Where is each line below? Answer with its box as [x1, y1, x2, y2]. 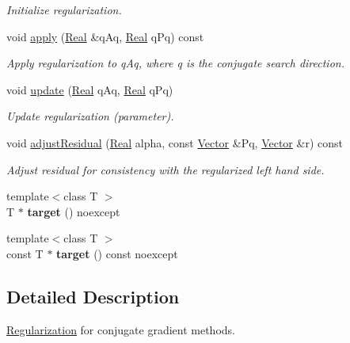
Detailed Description [6, 284, 180, 308]
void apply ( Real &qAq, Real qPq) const [6, 28, 204, 44]
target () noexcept [27, 203, 120, 219]
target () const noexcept [56, 245, 178, 261]
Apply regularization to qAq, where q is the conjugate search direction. [6, 55, 344, 71]
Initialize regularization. [6, 2, 122, 17]
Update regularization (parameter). [6, 108, 174, 124]
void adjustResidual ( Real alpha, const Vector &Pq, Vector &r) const [6, 134, 343, 151]
